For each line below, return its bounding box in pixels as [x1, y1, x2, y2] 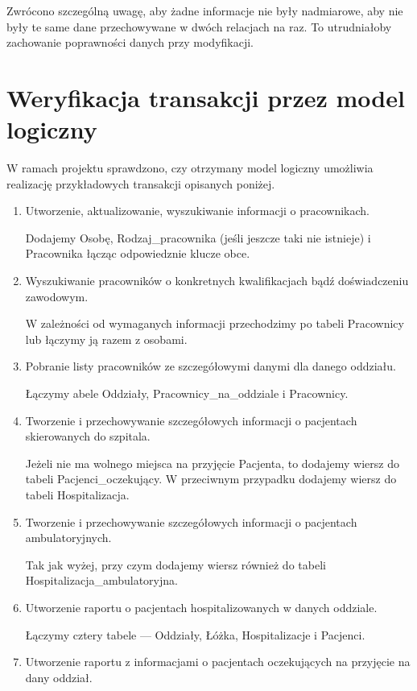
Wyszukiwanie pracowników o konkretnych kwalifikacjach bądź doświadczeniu [25, 272, 409, 289]
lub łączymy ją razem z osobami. [25, 330, 188, 347]
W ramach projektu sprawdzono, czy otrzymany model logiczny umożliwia [6, 159, 374, 176]
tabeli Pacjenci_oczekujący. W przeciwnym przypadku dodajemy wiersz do [25, 470, 397, 487]
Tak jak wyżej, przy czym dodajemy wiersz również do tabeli [25, 556, 326, 573]
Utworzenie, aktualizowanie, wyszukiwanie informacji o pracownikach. [25, 202, 370, 219]
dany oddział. [25, 668, 93, 685]
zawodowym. [25, 288, 89, 304]
